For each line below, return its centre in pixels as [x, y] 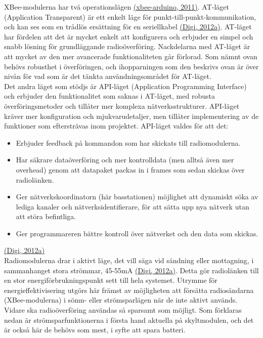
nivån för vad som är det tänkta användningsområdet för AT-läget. [108, 76]
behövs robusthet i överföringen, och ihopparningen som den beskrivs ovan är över [131, 66]
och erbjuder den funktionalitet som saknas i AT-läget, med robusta [109, 96]
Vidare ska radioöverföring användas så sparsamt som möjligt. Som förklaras [123, 310]
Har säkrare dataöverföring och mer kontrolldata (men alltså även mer [125, 160]
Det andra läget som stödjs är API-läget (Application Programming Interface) [125, 86]
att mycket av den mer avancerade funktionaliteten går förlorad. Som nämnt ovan [131, 56]
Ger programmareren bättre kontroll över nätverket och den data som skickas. [137, 233]
